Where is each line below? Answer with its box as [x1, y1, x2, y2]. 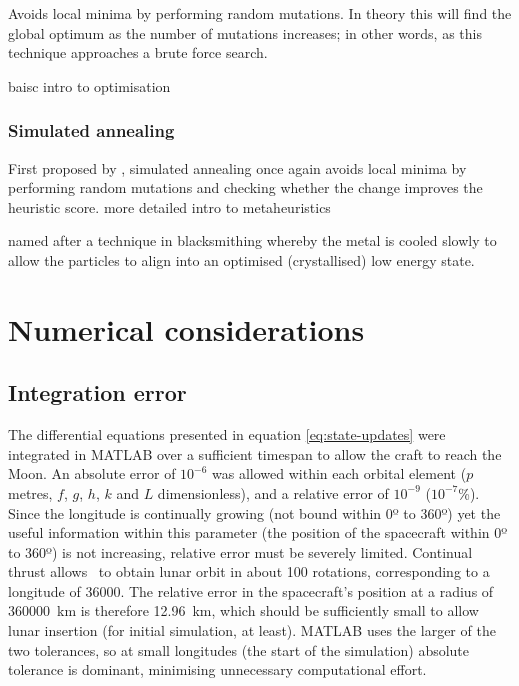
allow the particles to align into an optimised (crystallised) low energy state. [8, 249, 475, 270]
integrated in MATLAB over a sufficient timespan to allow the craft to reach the [8, 443, 502, 464]
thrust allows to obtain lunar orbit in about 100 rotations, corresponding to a [8, 561, 490, 582]
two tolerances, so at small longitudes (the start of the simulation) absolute [8, 639, 470, 660]
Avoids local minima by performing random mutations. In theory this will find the [8, 3, 512, 23]
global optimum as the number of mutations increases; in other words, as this [8, 22, 482, 43]
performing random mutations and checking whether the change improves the [8, 177, 483, 198]
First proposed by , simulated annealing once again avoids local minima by [8, 157, 467, 178]
